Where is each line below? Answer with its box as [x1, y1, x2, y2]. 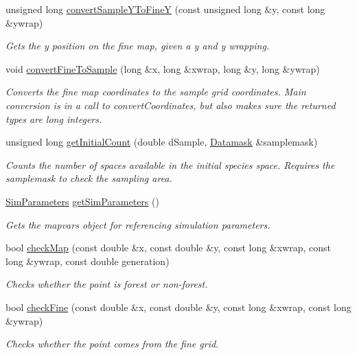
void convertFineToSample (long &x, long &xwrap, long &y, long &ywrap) [5, 61, 320, 76]
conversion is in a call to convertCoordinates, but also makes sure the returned [5, 98, 336, 112]
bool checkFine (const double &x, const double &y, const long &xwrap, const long [5, 299, 352, 314]
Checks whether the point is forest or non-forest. [5, 277, 208, 291]
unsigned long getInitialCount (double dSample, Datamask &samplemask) [5, 135, 318, 149]
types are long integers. [5, 111, 102, 126]
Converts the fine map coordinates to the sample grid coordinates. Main [5, 84, 306, 99]
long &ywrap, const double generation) [5, 253, 170, 268]
